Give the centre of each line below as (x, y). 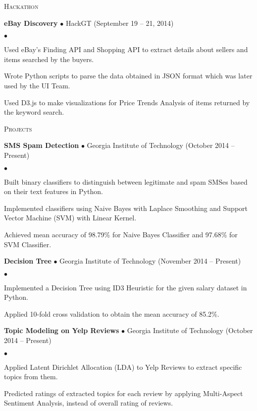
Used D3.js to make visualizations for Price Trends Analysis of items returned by (127, 102)
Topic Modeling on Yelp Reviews (62, 330)
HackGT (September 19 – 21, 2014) (120, 23)
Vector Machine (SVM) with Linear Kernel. (70, 218)
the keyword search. (34, 112)
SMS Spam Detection (42, 145)
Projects (18, 128)
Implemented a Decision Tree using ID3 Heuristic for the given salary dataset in (126, 287)
